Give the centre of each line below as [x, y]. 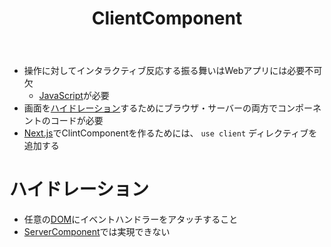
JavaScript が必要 [74, 96]
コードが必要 [77, 121]
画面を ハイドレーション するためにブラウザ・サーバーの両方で [151, 108]
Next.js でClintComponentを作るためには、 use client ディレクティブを [170, 133]
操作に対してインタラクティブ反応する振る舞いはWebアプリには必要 [164, 71]
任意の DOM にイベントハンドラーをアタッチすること [131, 219]
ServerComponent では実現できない [97, 232]
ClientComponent [167, 18]
